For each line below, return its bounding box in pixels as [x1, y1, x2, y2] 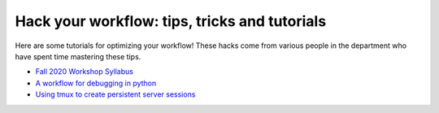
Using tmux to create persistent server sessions [35, 89, 196, 99]
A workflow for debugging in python [35, 78, 157, 88]
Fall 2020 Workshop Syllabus [35, 67, 134, 76]
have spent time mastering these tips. [15, 51, 141, 61]
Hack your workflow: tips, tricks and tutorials [15, 12, 327, 30]
